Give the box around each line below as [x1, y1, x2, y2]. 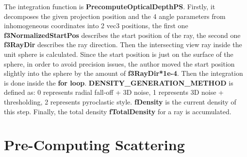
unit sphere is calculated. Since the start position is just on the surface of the [4, 49, 233, 59]
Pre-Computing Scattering [4, 135, 185, 155]
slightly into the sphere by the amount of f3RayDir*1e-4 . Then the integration [4, 68, 243, 78]
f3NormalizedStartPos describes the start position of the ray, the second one [4, 30, 241, 40]
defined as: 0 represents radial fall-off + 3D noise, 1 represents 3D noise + [4, 87, 224, 97]
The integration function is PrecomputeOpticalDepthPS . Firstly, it [4, 1, 215, 11]
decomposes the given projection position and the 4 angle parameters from [4, 11, 226, 21]
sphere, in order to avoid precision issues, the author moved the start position [4, 58, 235, 69]
